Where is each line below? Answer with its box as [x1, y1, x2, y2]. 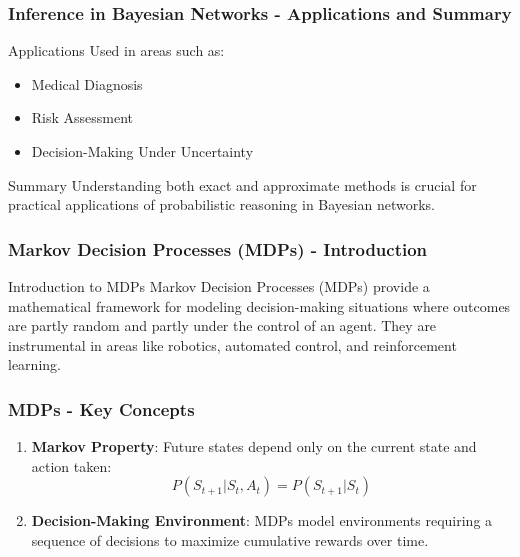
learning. [8, 354, 61, 375]
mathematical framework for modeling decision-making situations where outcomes [8, 295, 511, 316]
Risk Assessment [31, 107, 134, 128]
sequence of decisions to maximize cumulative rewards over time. [31, 529, 429, 550]
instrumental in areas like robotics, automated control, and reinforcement [8, 334, 457, 355]
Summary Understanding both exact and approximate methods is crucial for [8, 174, 477, 195]
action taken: [31, 455, 112, 476]
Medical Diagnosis [31, 73, 143, 94]
